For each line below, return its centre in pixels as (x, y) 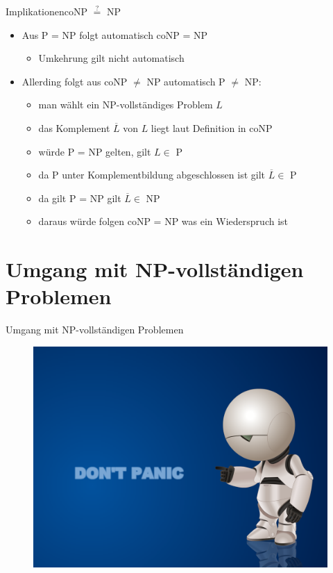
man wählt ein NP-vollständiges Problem (126, 105)
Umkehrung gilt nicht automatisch (111, 58)
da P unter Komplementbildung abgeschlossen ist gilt (152, 175)
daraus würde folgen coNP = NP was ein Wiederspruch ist (163, 221)
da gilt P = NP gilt (80, 198)
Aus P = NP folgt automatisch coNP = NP (115, 34)
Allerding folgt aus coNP (75, 81)
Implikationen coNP (47, 11)
